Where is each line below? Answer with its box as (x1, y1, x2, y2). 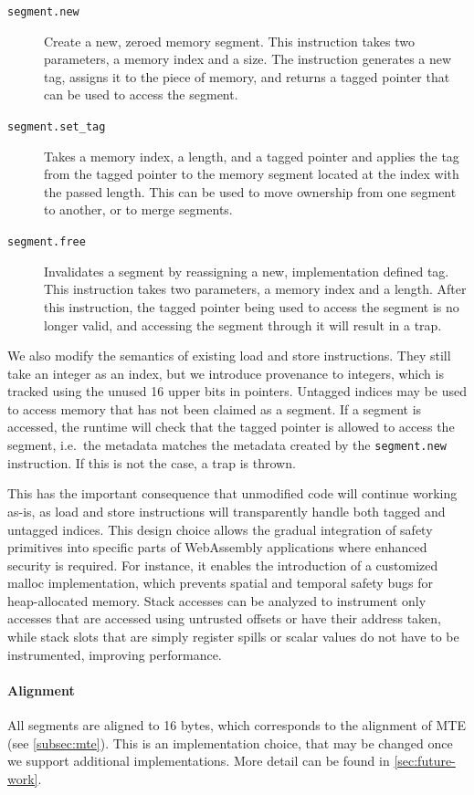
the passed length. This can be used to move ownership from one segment (44, 182, 457, 201)
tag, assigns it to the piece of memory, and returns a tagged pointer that (44, 67, 450, 86)
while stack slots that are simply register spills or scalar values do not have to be (7, 627, 459, 646)
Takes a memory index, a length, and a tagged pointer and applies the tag (44, 146, 459, 165)
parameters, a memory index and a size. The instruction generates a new (44, 49, 452, 68)
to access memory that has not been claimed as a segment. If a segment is (7, 399, 422, 418)
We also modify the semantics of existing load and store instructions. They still (7, 346, 451, 365)
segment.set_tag (7, 120, 106, 134)
